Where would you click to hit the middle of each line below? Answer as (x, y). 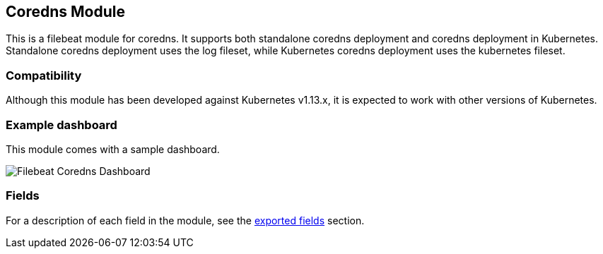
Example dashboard (62, 125)
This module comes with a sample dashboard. (113, 149)
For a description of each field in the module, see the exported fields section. (185, 220)
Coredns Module (65, 12)
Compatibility (44, 75)
